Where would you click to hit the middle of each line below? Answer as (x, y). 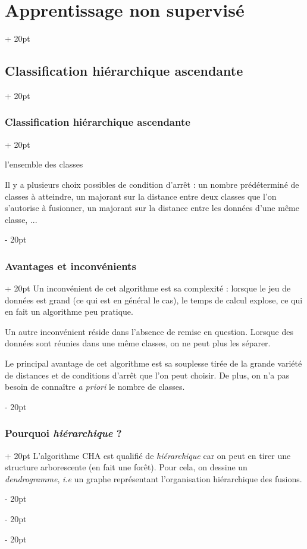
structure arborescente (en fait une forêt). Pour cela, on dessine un (126, 467)
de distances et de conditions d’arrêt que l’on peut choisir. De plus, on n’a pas (147, 375)
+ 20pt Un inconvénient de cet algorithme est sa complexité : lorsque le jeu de (148, 288)
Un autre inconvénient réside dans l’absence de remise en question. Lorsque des (149, 331)
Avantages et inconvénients (71, 266)
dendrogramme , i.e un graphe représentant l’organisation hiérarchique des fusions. (153, 478)
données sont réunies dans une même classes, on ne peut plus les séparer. (138, 343)
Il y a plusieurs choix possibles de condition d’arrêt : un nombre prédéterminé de (152, 184)
